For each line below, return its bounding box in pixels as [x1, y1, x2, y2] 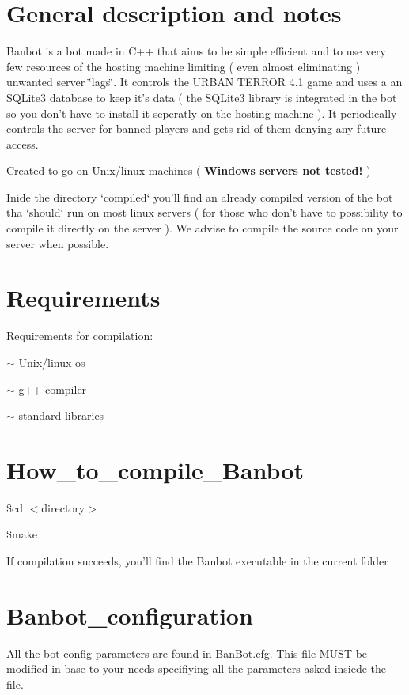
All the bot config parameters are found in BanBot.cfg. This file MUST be [6, 644, 368, 661]
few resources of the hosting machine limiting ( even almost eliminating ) [6, 58, 361, 74]
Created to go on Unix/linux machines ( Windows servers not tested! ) [6, 162, 371, 179]
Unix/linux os [18, 353, 85, 370]
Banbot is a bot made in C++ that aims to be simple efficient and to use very [6, 43, 386, 59]
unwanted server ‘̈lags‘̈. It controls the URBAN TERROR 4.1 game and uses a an [6, 74, 403, 90]
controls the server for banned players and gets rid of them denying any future [6, 120, 387, 137]
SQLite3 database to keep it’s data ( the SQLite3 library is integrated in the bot [6, 89, 397, 105]
